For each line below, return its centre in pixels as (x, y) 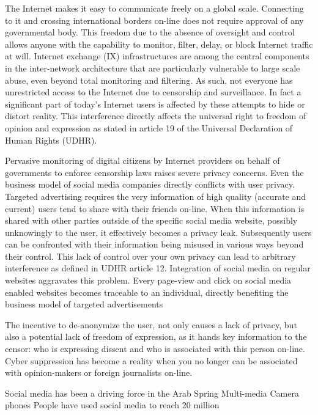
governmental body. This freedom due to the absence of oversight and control (150, 32)
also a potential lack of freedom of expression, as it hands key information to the (156, 336)
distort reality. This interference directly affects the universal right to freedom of (156, 116)
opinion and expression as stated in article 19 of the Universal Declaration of (149, 127)
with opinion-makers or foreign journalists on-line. (99, 373)
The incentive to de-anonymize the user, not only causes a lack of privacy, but (151, 324)
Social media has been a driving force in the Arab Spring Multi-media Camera (152, 393)
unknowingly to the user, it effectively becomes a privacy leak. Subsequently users (158, 232)
